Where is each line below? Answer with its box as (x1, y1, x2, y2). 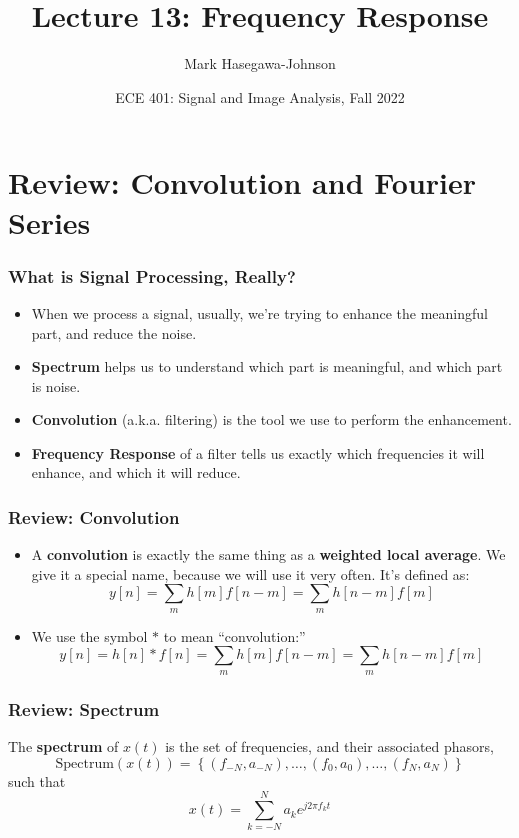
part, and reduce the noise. (31, 322, 197, 343)
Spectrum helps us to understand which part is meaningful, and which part (31, 356, 503, 377)
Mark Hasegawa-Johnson (184, 53, 336, 74)
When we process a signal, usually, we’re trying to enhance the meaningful (31, 302, 488, 323)
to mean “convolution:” (163, 625, 306, 646)
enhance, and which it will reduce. (31, 462, 241, 483)
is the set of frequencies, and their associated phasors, (165, 736, 495, 757)
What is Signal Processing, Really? (8, 263, 296, 288)
